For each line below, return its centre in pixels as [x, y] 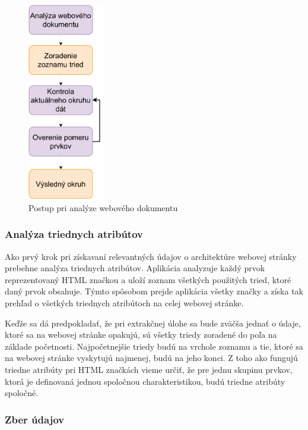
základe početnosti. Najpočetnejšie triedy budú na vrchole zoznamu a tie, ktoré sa [154, 346]
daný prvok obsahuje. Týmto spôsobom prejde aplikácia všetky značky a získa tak [154, 291]
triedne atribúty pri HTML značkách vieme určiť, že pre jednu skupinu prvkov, [149, 369]
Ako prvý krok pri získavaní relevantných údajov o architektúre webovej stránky [151, 256]
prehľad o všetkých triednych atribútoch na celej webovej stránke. [124, 302]
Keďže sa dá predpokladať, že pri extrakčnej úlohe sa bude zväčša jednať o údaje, [153, 323]
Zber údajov [35, 419]
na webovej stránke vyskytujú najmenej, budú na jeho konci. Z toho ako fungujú [151, 358]
